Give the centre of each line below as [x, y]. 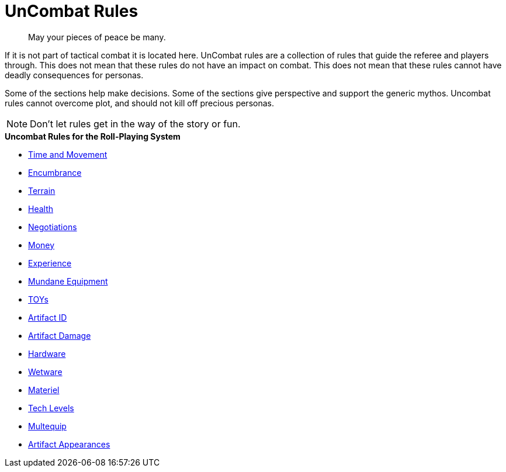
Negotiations [53, 227]
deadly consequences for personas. [74, 75]
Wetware [45, 372]
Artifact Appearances [69, 444]
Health [41, 209]
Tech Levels [51, 408]
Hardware [47, 353]
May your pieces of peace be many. [97, 37]
